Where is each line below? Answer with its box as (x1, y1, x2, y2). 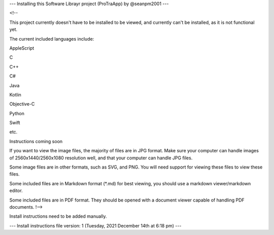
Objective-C (9, 101, 35, 107)
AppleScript (9, 45, 35, 51)
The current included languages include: (9, 36, 94, 42)
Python (9, 110, 25, 116)
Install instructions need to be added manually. (9, 213, 107, 219)
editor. (9, 188, 23, 194)
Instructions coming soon (9, 138, 63, 144)
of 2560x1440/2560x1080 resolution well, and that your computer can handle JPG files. (9, 155, 193, 161)
